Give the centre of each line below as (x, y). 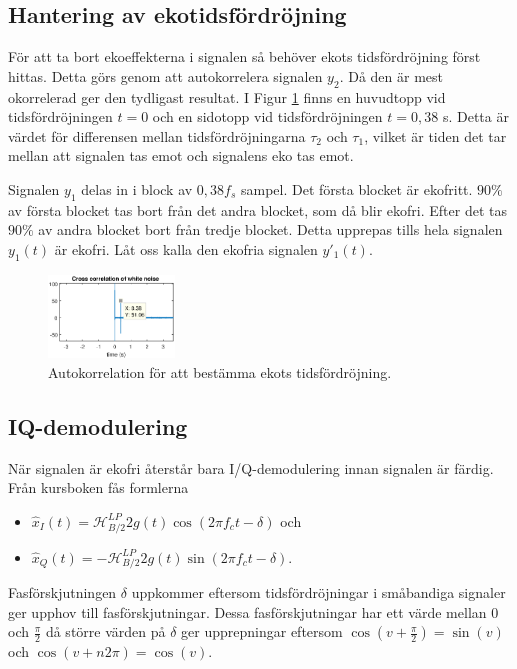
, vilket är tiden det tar (435, 135)
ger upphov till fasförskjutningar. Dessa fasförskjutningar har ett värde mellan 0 (253, 611)
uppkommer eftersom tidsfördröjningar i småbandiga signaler (318, 592)
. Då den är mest (391, 75)
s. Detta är (475, 116)
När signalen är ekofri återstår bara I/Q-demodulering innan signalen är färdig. (251, 467)
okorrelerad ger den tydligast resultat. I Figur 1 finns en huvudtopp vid (227, 96)
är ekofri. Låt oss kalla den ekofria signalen (186, 248)
